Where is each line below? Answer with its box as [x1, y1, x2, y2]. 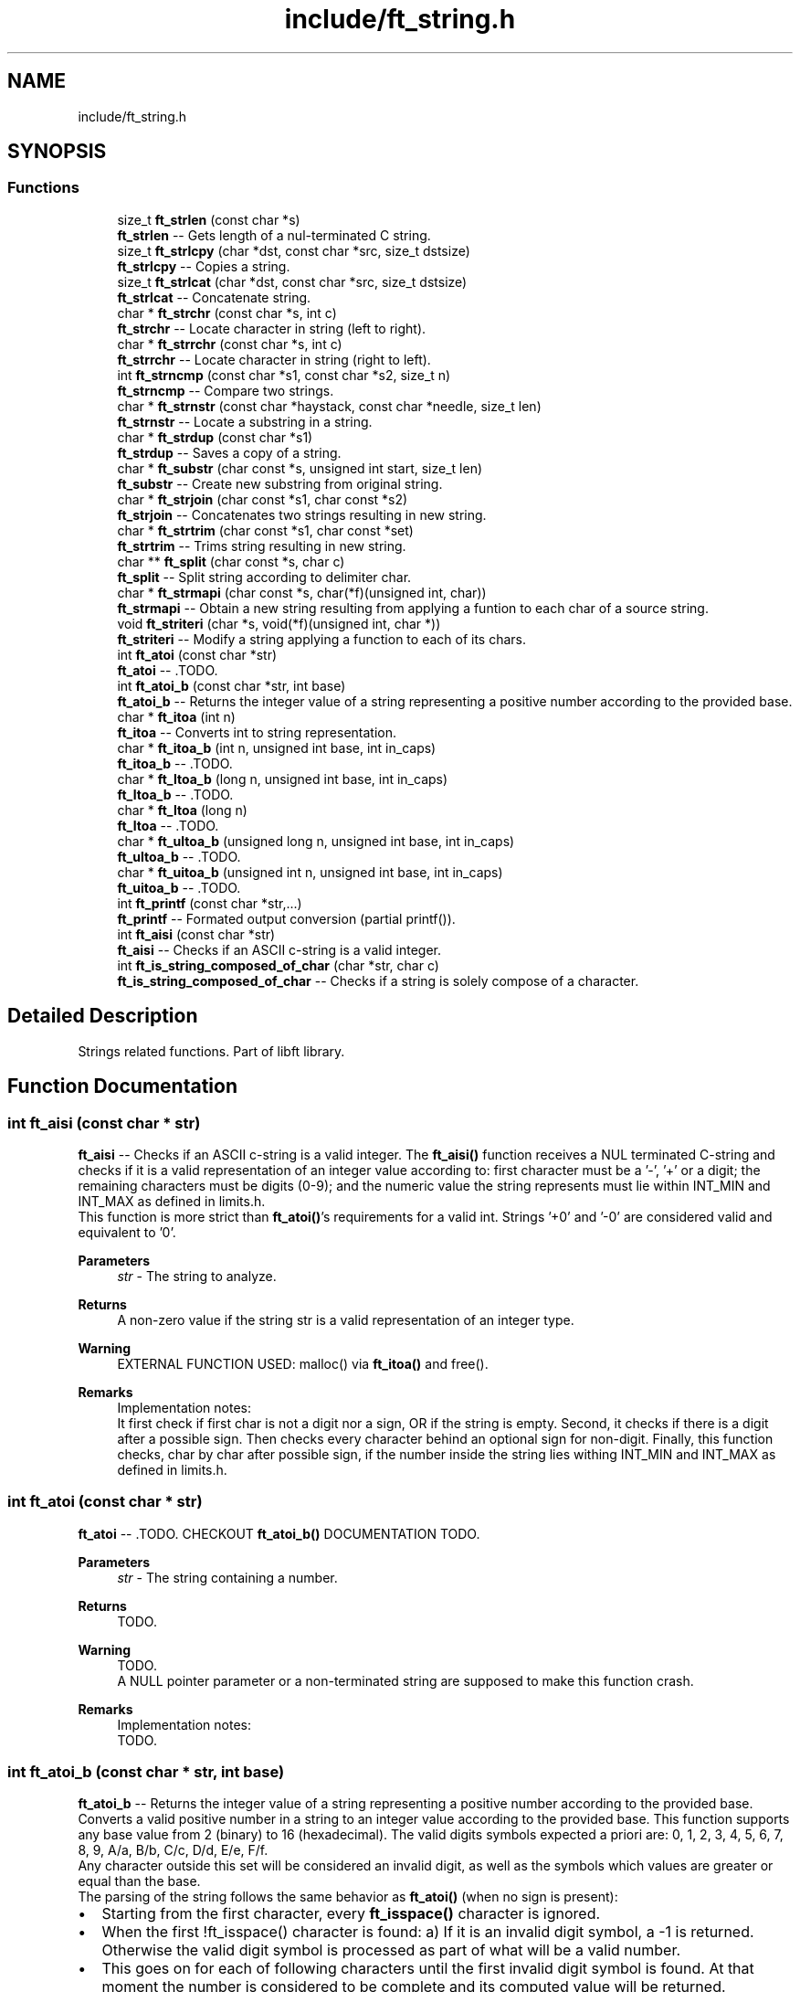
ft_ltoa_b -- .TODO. [117, 786, 234, 802]
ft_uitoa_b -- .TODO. [117, 879, 241, 895]
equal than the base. [78, 1873, 201, 1890]
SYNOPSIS [7, 140, 107, 164]
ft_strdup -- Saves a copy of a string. [117, 444, 342, 461]
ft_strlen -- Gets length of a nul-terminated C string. [117, 227, 431, 243]
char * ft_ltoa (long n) [117, 801, 247, 818]
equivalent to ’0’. [78, 1224, 176, 1240]
